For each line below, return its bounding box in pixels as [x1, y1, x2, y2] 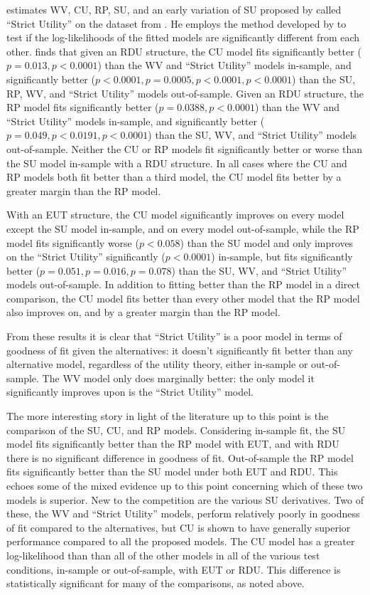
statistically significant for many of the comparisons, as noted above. [6, 576, 305, 591]
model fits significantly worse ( [6, 235, 139, 250]
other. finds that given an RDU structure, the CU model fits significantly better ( [6, 43, 361, 58]
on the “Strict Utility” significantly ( [6, 249, 165, 264]
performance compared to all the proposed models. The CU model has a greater [6, 534, 355, 549]
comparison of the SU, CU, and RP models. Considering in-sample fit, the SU [6, 422, 346, 437]
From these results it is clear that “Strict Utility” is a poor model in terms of [6, 329, 342, 344]
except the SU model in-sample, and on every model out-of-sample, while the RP [6, 221, 359, 236]
